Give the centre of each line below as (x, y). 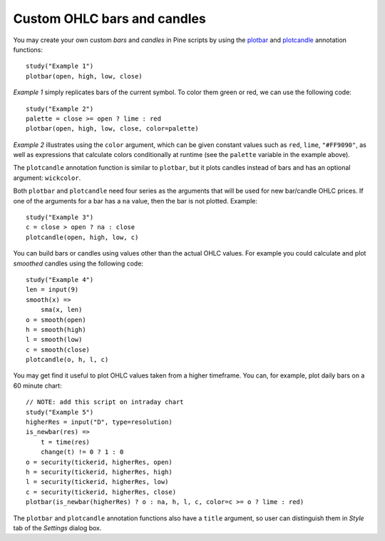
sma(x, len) (61, 310)
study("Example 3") (60, 217)
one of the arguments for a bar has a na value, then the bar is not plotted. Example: (135, 201)
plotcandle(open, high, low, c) (82, 237)
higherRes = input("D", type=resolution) (99, 422)
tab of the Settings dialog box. (57, 527)
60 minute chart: (37, 385)
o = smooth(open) (56, 320)
